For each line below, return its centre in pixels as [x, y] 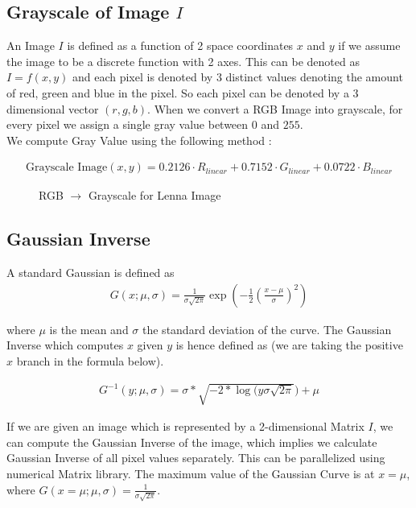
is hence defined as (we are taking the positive [289, 345]
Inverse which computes [65, 345]
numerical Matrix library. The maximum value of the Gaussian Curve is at [191, 473]
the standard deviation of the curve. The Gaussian [267, 329]
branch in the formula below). [90, 361]
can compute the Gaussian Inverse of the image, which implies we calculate [192, 442]
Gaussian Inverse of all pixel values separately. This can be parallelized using [196, 458]
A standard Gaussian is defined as [91, 273]
